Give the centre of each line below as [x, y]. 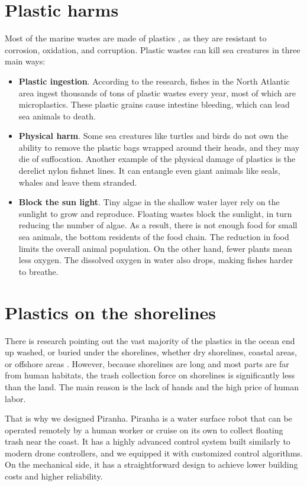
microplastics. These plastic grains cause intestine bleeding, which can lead [154, 104]
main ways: [25, 61]
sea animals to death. [57, 116]
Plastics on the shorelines [111, 312]
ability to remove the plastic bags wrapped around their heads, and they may [159, 147]
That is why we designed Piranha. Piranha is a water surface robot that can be [148, 418]
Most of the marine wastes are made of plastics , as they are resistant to [136, 38]
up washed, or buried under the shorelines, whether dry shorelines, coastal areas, [151, 352]
